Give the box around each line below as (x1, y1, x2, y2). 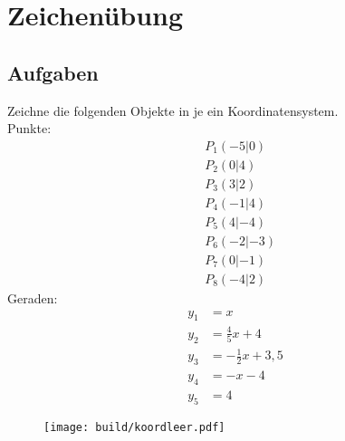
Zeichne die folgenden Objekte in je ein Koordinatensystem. (7, 101, 339, 120)
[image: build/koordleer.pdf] (43, 420, 225, 434)
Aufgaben (7, 58, 99, 86)
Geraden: (7, 289, 58, 308)
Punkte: (7, 119, 52, 138)
